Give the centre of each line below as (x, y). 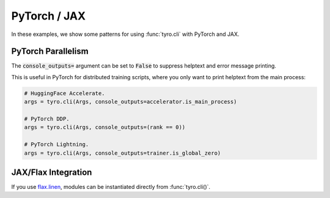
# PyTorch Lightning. (57, 144)
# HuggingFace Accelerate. (64, 93)
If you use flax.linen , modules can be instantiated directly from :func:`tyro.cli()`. (111, 187)
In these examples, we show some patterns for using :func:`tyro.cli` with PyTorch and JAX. (125, 34)
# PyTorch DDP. (47, 119)
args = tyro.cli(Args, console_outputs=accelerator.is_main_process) (130, 102)
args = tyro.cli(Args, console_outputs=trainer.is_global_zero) (123, 153)
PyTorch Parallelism (50, 51)
